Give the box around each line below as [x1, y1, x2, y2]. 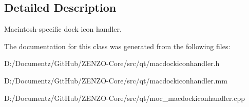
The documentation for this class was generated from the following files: [4, 40, 231, 51]
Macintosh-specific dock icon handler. [4, 24, 122, 34]
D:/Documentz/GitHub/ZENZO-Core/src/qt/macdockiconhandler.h [4, 58, 220, 69]
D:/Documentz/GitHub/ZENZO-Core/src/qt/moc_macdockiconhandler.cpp [4, 92, 245, 103]
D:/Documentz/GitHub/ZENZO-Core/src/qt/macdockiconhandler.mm [4, 75, 227, 85]
